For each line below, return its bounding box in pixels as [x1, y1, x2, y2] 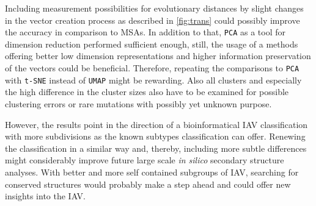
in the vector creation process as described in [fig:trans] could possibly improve [5, 13, 300, 26]
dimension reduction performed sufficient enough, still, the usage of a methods [5, 37, 298, 50]
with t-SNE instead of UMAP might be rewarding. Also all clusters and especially [5, 73, 302, 86]
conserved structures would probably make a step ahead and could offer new [5, 177, 291, 190]
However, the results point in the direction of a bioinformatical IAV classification [5, 118, 308, 130]
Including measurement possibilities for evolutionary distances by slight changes [5, 2, 304, 14]
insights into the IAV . [5, 190, 86, 202]
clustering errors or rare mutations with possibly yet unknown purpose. [5, 97, 272, 110]
